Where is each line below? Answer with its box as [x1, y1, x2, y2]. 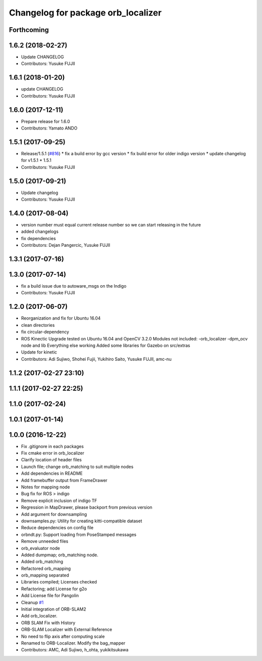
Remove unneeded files [21, 538, 68, 544]
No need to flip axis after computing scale [21, 633, 105, 639]
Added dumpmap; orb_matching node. [21, 552, 98, 558]
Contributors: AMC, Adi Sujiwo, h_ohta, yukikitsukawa [21, 647, 129, 653]
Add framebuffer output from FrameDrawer [21, 477, 108, 483]
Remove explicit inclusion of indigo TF [21, 498, 97, 503]
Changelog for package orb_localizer [9, 7, 162, 18]
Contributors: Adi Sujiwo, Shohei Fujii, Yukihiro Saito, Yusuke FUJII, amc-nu [21, 356, 172, 362]
